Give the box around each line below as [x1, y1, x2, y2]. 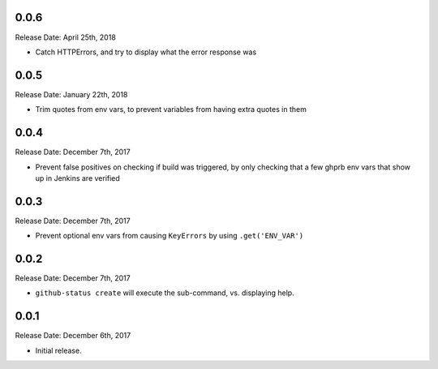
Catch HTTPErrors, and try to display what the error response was [35, 47, 257, 57]
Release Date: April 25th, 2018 [15, 32, 117, 42]
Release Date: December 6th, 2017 [15, 331, 131, 341]
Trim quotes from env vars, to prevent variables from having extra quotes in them [35, 105, 307, 114]
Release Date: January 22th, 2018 [15, 89, 128, 99]
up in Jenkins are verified [35, 173, 121, 182]
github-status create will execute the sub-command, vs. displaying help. [35, 288, 295, 298]
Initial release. [35, 345, 82, 355]
